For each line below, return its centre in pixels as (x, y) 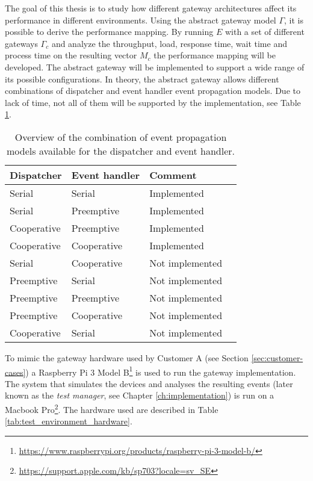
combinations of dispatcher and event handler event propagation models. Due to (153, 91)
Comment (173, 175)
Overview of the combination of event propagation (121, 137)
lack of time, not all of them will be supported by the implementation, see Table (153, 102)
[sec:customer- (277, 357)
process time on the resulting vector (71, 55)
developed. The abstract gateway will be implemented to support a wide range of (155, 67)
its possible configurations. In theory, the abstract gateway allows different (142, 79)
